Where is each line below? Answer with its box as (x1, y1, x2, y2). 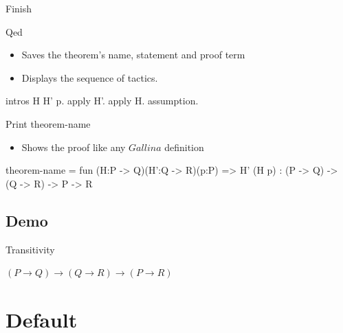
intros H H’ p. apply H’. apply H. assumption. (5, 93, 199, 108)
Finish (5, 1, 32, 15)
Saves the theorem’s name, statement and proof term (21, 47, 245, 62)
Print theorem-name (5, 116, 91, 130)
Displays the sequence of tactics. (21, 70, 158, 84)
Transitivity (5, 242, 55, 256)
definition (164, 139, 204, 154)
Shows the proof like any (21, 139, 126, 154)
